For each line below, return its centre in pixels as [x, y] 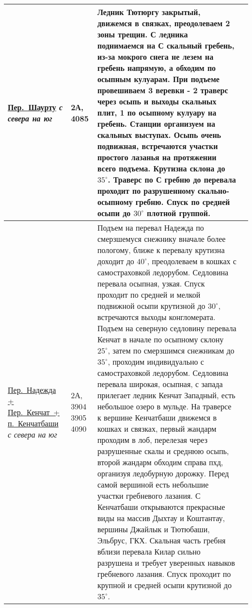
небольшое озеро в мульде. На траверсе [165, 406]
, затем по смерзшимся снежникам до [171, 350]
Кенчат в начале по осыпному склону [161, 339]
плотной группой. [179, 213]
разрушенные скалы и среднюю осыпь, [163, 451]
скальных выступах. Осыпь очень [159, 135]
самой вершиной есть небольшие [153, 484]
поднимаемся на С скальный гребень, [166, 45]
